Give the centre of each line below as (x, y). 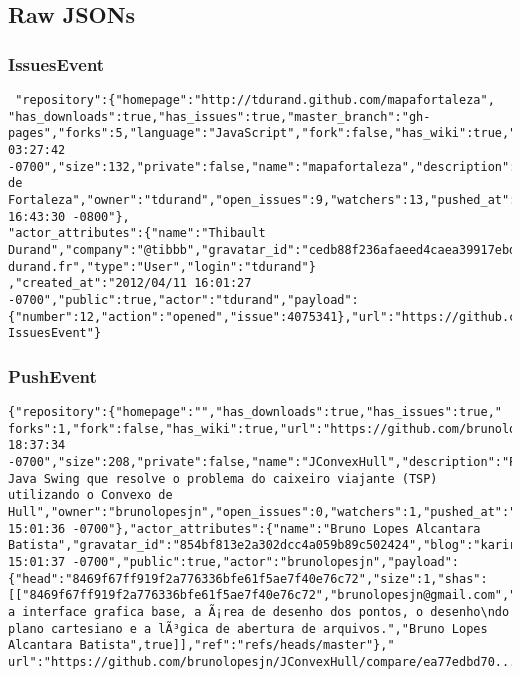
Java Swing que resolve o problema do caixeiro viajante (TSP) (223, 478)
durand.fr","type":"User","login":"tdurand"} (162, 266)
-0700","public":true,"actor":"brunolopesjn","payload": (266, 561)
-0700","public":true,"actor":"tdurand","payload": (183, 299)
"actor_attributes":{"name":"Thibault (137, 233)
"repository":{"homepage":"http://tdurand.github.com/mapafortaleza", (255, 100)
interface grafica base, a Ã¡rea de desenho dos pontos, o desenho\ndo (266, 611)
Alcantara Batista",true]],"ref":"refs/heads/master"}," (201, 645)
